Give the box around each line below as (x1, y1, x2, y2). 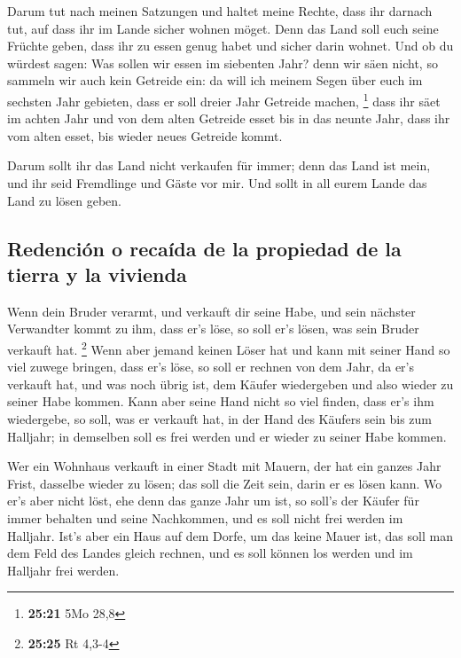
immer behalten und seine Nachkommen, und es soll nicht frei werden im (7, 508, 403, 527)
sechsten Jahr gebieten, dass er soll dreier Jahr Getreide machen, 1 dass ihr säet (7, 89, 441, 110)
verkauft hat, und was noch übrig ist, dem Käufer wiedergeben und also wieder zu (7, 374, 454, 393)
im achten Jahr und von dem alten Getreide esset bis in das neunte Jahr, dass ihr (7, 109, 450, 128)
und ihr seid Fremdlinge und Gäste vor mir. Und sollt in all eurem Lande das (7, 174, 427, 192)
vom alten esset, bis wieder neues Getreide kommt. (7, 126, 283, 145)
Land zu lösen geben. (7, 191, 121, 209)
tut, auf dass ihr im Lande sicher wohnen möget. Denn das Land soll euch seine (7, 19, 439, 37)
